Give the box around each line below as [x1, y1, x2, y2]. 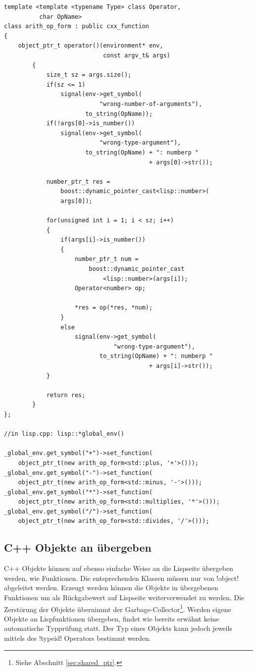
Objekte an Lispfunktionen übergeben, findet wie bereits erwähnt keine [4, 613, 219, 623]
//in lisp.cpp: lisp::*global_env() [4, 430, 125, 438]
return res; [46, 391, 86, 399]
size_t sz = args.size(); [46, 71, 131, 79]
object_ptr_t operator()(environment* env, [18, 42, 164, 50]
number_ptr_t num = [75, 256, 139, 263]
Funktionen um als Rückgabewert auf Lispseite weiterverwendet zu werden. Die [4, 592, 245, 603]
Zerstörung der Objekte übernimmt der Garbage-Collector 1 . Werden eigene [4, 602, 231, 614]
